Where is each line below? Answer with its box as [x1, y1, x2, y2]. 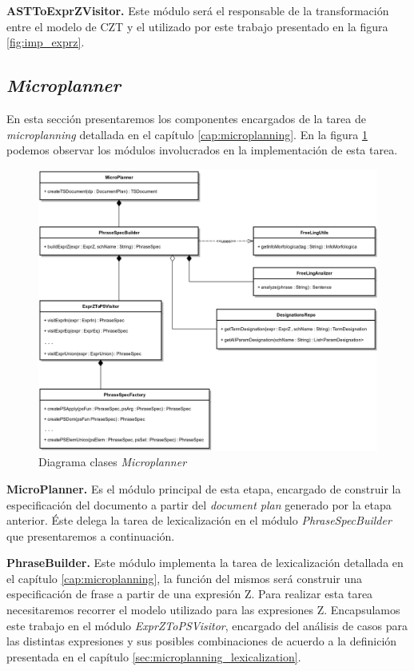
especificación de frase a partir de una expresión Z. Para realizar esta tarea [6, 585, 373, 602]
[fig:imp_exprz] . [6, 34, 85, 50]
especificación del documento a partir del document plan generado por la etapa [6, 496, 392, 513]
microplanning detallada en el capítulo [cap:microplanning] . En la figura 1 [6, 126, 368, 142]
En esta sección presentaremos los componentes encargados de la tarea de [6, 110, 366, 126]
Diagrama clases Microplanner [38, 453, 187, 470]
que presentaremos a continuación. [6, 527, 175, 544]
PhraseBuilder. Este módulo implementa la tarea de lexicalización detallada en [6, 554, 404, 571]
